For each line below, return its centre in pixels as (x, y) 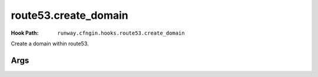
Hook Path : (25, 33)
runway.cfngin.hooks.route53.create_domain (121, 33)
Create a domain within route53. (50, 43)
